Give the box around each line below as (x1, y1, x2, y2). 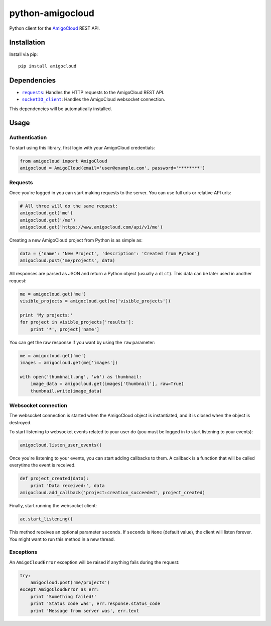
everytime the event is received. (9, 462, 76, 468)
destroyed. (9, 419, 32, 425)
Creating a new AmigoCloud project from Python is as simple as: (9, 237, 143, 243)
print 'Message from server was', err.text (30, 608, 139, 613)
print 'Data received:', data (30, 483, 105, 488)
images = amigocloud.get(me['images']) (20, 360, 118, 365)
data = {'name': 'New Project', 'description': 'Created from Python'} (20, 251, 200, 256)
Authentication (9, 134, 47, 141)
